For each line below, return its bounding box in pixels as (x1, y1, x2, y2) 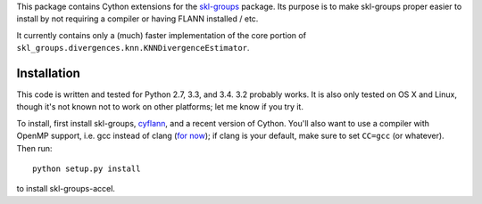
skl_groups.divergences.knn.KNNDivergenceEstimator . (16, 43, 250, 53)
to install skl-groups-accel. (16, 184, 116, 194)
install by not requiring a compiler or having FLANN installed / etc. (16, 13, 259, 24)
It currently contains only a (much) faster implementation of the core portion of (16, 29, 307, 40)
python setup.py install (32, 164, 141, 174)
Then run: (16, 143, 53, 153)
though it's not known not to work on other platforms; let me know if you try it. (16, 102, 303, 112)
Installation (16, 65, 80, 80)
